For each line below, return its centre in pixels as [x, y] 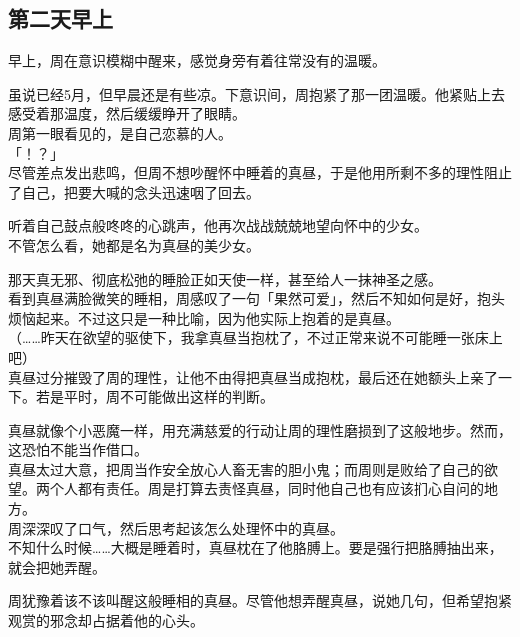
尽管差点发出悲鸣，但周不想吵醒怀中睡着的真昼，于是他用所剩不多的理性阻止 [260, 172]
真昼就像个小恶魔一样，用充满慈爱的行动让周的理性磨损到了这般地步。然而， [260, 429]
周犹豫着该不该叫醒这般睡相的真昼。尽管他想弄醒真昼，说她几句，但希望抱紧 [260, 600]
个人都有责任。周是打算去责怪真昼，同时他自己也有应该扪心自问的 [266, 488]
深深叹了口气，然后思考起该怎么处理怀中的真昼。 [182, 527]
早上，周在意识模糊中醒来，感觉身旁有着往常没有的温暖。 [197, 60]
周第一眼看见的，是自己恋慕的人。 [120, 132]
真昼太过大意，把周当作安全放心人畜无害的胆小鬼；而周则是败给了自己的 [246, 468]
